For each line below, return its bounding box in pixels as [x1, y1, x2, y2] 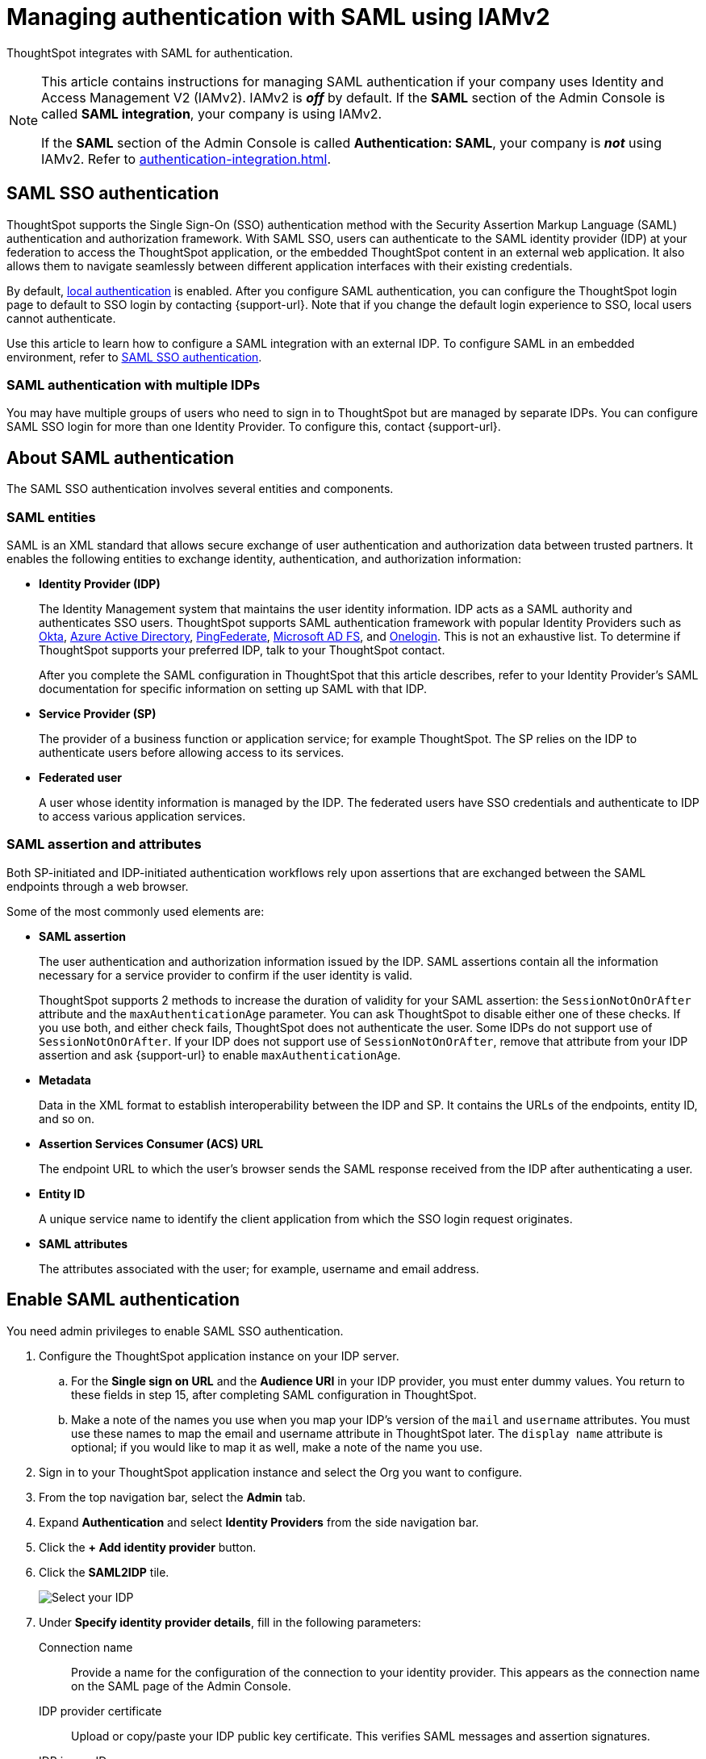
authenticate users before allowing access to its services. [39, 745, 345, 759]
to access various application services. [39, 808, 246, 823]
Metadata [39, 1072, 91, 1087]
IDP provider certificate [39, 1703, 162, 1718]
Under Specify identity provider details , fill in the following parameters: [39, 1615, 421, 1629]
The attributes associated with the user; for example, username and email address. [39, 1261, 479, 1276]
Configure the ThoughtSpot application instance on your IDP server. [39, 1348, 399, 1363]
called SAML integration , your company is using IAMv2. [41, 105, 382, 122]
